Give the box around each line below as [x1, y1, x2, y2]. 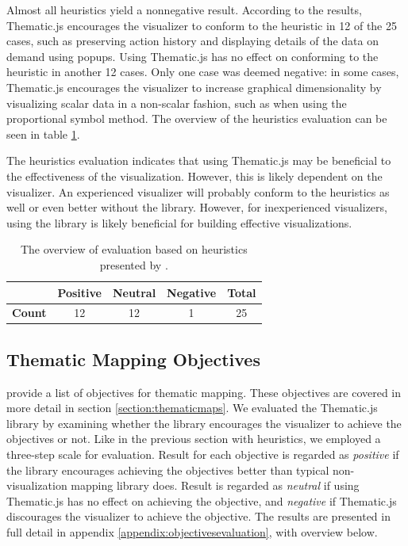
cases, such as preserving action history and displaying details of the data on [6, 32, 379, 49]
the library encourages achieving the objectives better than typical [6, 461, 329, 478]
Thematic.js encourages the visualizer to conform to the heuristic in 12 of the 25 [6, 17, 397, 33]
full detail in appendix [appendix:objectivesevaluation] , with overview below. [6, 523, 378, 540]
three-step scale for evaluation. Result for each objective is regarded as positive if [6, 446, 399, 463]
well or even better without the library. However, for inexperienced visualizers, [6, 199, 387, 216]
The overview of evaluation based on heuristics [20, 241, 248, 258]
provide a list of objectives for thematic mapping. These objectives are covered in [6, 384, 402, 400]
